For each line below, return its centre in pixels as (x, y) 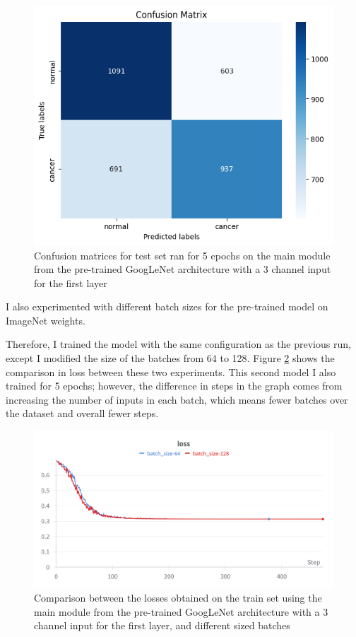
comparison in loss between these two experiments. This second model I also (171, 372)
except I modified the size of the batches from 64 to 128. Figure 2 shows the (170, 358)
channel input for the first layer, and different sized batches (162, 625)
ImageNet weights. (46, 320)
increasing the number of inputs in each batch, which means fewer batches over (177, 399)
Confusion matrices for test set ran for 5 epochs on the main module (182, 255)
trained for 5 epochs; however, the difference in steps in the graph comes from (174, 386)
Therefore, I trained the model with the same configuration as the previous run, (178, 344)
